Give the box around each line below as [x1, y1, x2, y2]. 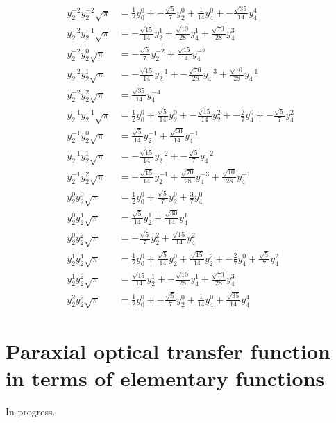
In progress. [6, 404, 56, 418]
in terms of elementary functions [6, 363, 325, 392]
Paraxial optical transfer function [6, 336, 330, 365]
